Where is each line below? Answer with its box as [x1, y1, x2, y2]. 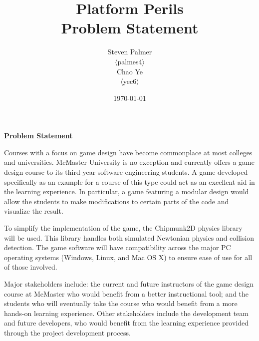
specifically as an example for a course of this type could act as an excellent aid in [4, 176, 255, 187]
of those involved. [4, 262, 57, 272]
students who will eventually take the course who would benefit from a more [4, 298, 238, 309]
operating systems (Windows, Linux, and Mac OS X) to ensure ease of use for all [4, 252, 253, 262]
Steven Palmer [107, 46, 152, 57]
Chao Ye [116, 66, 143, 76]
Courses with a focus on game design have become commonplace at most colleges [4, 147, 253, 157]
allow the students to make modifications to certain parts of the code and [4, 196, 229, 206]
